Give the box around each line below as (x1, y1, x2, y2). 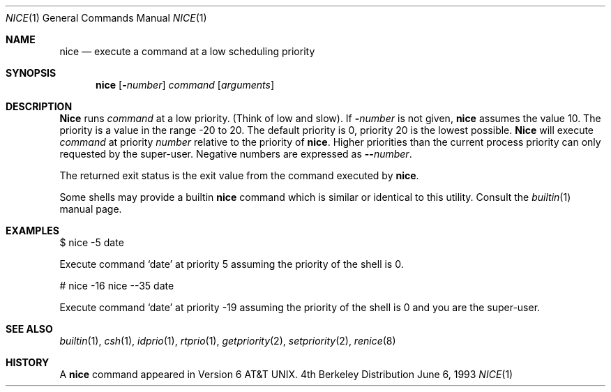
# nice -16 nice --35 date (59, 280, 174, 292)
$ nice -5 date (59, 236, 124, 248)
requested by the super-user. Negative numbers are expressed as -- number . (59, 148, 412, 160)
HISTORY (6, 356, 50, 368)
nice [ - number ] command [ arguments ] (96, 79, 274, 91)
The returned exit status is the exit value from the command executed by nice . (59, 169, 419, 181)
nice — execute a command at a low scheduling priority (59, 45, 315, 57)
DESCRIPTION (6, 100, 73, 112)
